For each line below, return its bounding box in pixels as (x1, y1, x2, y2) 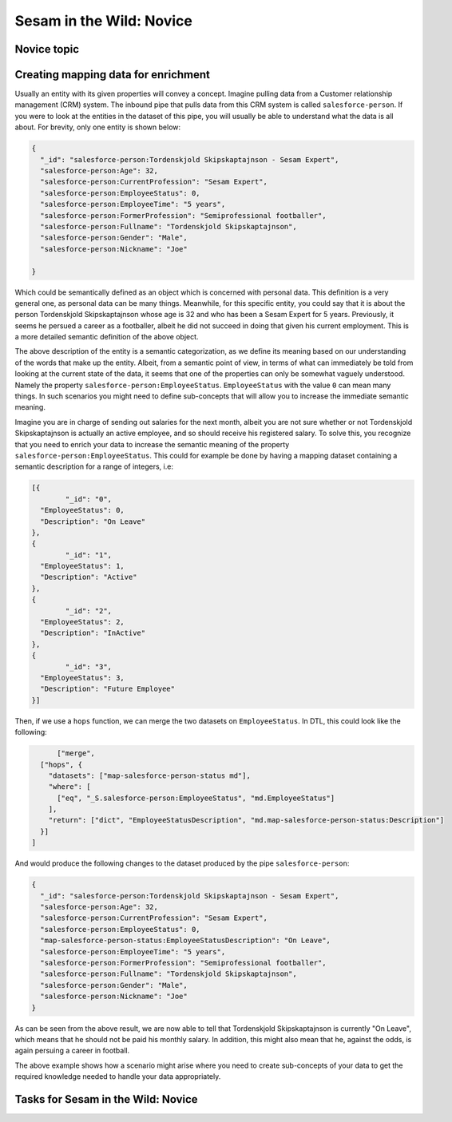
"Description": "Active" (40, 573, 137, 582)
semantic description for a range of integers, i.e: (14, 462, 173, 471)
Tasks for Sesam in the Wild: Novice (14, 1092, 199, 1106)
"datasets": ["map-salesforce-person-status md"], (48, 771, 251, 780)
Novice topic (14, 42, 80, 56)
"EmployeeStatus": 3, (40, 673, 125, 682)
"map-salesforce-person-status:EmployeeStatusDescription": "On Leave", (40, 936, 331, 946)
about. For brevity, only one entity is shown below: (14, 122, 181, 132)
